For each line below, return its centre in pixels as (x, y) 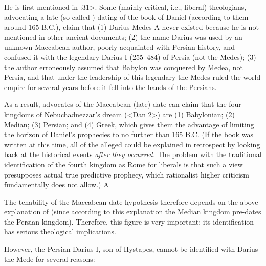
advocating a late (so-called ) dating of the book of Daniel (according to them (126, 17)
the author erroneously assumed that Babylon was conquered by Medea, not (124, 67)
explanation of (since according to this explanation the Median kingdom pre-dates (133, 212)
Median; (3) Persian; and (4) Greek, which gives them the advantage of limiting (129, 124)
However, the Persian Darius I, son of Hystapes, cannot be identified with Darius (131, 249)
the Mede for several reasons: (50, 259)
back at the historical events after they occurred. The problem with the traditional (133, 154)
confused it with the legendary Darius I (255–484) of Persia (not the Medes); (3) (130, 57)
